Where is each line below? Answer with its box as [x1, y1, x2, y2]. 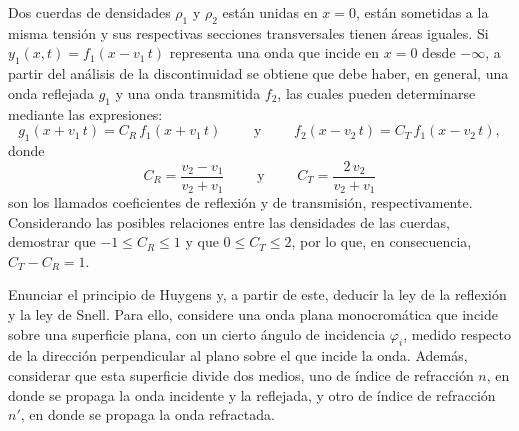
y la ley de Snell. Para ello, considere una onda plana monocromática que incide [8, 304, 499, 325]
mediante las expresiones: [8, 103, 163, 124]
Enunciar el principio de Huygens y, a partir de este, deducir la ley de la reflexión [8, 284, 507, 305]
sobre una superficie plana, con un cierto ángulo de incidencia [8, 323, 386, 344]
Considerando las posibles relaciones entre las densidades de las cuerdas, [8, 211, 450, 232]
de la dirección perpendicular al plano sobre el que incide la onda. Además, [8, 345, 468, 366]
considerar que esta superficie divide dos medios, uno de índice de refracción [8, 365, 474, 386]
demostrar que [8, 231, 96, 252]
